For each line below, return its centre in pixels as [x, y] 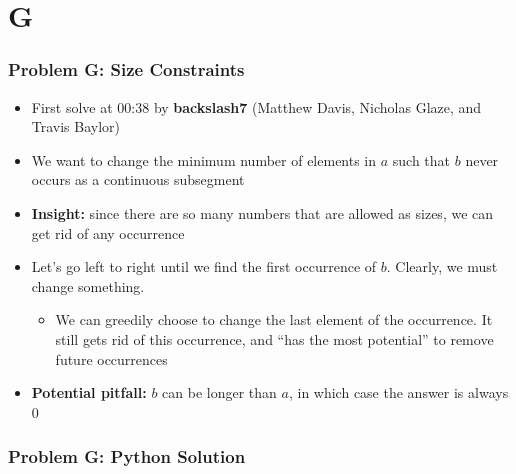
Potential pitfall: [89, 392]
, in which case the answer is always [398, 392]
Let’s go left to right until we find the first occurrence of [204, 266]
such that [421, 159]
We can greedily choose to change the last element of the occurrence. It [274, 319]
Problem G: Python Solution [127, 456]
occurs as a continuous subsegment [138, 179]
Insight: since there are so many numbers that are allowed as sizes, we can [262, 212]
